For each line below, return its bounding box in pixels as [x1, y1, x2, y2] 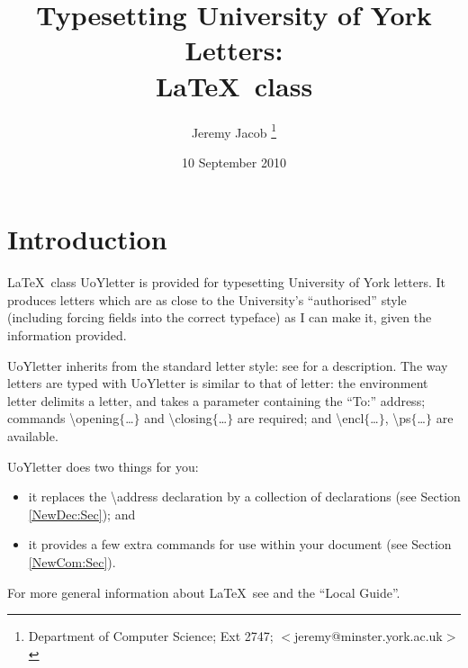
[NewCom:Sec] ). [28, 553, 116, 571]
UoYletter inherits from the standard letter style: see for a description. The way [7, 356, 448, 375]
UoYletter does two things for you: [7, 456, 199, 475]
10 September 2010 [182, 152, 286, 171]
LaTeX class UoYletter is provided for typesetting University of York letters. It [7, 273, 446, 292]
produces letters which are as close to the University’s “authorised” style [7, 290, 407, 309]
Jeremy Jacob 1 [191, 120, 277, 141]
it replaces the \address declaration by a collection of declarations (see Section [28, 487, 461, 506]
